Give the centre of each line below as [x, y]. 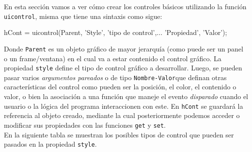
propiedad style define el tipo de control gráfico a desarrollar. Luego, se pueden [123, 68]
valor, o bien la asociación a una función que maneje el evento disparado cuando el [126, 96]
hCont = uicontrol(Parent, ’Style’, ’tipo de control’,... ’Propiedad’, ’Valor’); [116, 32]
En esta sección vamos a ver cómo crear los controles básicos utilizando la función [125, 6]
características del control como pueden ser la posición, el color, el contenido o [120, 87]
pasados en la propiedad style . [50, 144]
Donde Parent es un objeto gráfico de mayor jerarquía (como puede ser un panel [124, 48]
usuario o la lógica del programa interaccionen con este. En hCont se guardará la [124, 106]
